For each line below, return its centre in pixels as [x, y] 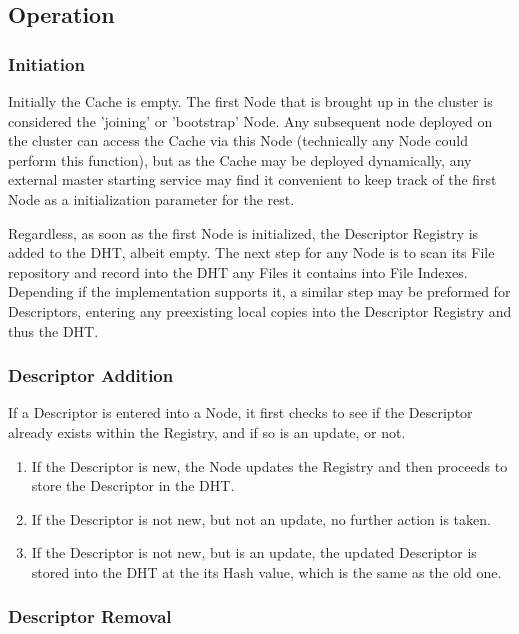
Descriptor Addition [91, 375]
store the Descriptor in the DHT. [133, 485]
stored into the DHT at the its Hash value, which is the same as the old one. [266, 571]
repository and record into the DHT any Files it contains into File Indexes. [238, 271]
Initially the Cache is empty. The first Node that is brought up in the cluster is [250, 101]
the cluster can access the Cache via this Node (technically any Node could [238, 140]
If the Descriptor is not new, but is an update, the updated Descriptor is [254, 552]
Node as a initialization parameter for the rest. [151, 198]
